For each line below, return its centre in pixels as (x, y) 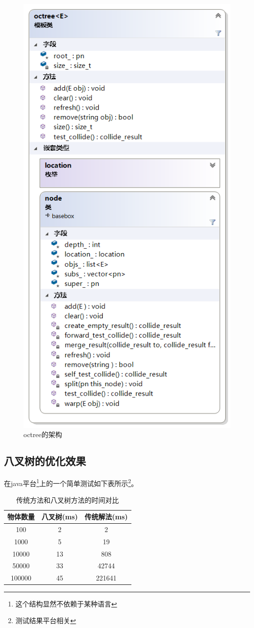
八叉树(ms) (60, 517)
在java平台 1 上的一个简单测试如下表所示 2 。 (71, 482)
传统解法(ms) (106, 517)
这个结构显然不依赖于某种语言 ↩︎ (66, 604)
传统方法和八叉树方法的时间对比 (68, 500)
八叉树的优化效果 (45, 461)
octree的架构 (43, 434)
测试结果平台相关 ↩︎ (46, 620)
